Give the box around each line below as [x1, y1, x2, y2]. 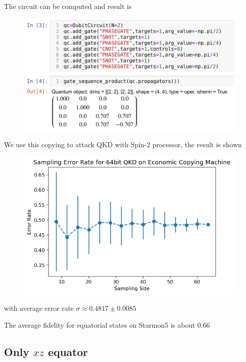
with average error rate [4, 303, 74, 313]
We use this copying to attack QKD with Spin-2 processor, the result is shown [4, 139, 242, 149]
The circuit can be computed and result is [4, 1, 132, 11]
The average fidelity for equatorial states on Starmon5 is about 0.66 [4, 319, 210, 330]
